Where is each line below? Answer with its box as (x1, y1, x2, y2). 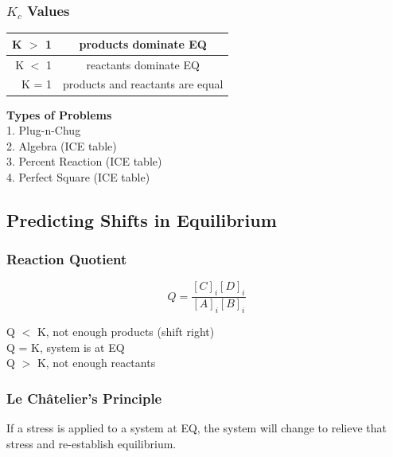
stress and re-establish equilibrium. (6, 435, 177, 451)
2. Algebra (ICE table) (6, 137, 117, 154)
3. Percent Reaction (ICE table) (6, 153, 162, 170)
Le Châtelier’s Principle (6, 388, 162, 408)
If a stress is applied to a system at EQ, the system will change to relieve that (6, 420, 387, 436)
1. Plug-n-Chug (6, 122, 81, 139)
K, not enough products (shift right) (37, 323, 215, 340)
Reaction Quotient (6, 249, 127, 269)
